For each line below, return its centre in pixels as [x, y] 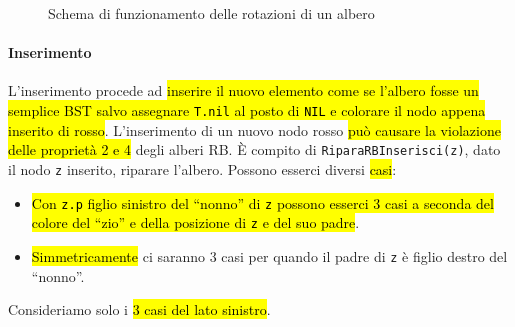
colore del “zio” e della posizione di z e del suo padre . [195, 222]
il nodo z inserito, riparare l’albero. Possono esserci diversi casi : [202, 168]
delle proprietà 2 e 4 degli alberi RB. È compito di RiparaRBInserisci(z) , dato [254, 149]
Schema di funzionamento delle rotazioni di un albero [211, 13]
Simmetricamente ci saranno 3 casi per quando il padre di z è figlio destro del [269, 255]
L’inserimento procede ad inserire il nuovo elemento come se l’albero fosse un [243, 90]
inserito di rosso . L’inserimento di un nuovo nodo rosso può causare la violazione [254, 129]
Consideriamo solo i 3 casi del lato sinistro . [139, 309]
